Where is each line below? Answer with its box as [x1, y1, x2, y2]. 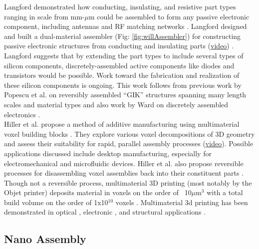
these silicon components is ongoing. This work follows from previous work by [4, 79, 242, 90]
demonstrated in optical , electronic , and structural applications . [4, 207, 206, 217]
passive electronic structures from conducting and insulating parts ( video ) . [4, 40, 234, 51]
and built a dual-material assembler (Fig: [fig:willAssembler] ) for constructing [4, 30, 241, 41]
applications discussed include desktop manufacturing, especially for [4, 148, 212, 158]
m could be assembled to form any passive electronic [89, 11, 250, 21]
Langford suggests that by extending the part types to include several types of [4, 50, 244, 60]
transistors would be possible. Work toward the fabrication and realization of [4, 70, 240, 80]
